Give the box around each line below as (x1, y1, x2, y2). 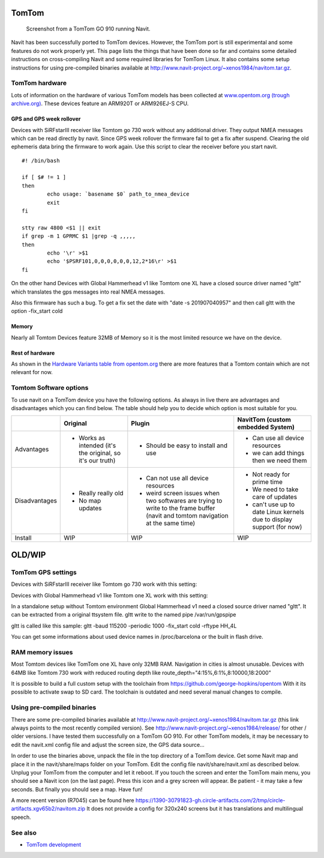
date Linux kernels (252, 508, 304, 516)
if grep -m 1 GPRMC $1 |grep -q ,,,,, (22, 233, 136, 240)
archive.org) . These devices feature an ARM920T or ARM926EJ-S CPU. (11, 100, 189, 107)
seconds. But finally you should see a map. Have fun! (11, 785, 143, 793)
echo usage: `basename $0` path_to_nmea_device (47, 191, 190, 198)
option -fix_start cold (11, 307, 63, 315)
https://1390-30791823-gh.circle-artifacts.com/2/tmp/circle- (135, 797, 286, 804)
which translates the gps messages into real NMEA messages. (11, 288, 165, 295)
